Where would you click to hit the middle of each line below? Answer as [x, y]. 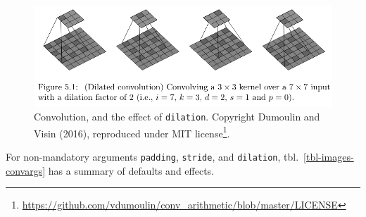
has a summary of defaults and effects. [131, 170]
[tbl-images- [329, 156]
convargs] [26, 170]
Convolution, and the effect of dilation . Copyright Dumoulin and [177, 117]
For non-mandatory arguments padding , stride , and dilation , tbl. [152, 156]
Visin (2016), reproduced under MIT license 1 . [132, 132]
